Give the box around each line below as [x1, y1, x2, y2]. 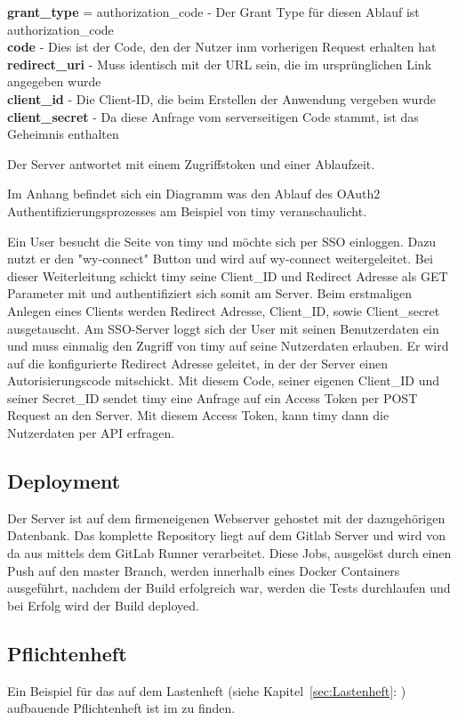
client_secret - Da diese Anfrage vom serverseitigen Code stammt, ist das [7, 107, 419, 125]
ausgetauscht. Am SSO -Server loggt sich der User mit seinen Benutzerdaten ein [7, 319, 439, 337]
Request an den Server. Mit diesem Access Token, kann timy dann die [7, 406, 390, 425]
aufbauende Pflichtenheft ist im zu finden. [7, 699, 236, 717]
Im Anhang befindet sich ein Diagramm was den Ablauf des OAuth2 [7, 184, 381, 203]
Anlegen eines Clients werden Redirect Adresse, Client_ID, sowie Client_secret [7, 301, 440, 320]
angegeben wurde [7, 72, 101, 91]
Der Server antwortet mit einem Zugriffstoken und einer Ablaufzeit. [7, 154, 375, 173]
